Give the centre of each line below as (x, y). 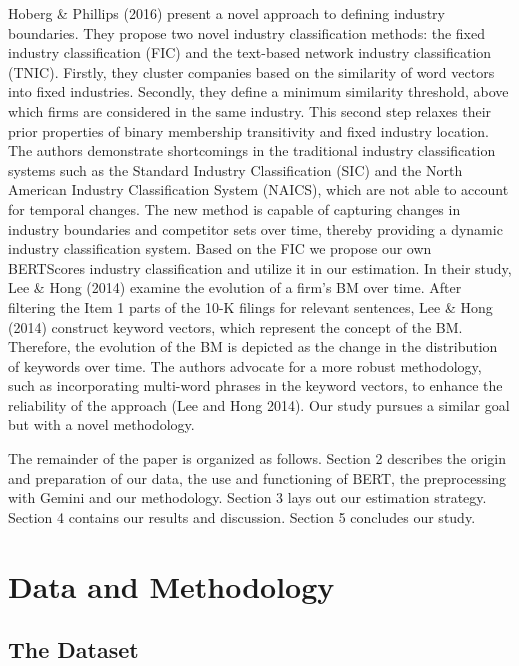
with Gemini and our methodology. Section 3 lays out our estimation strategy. (247, 497)
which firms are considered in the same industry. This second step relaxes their (250, 110)
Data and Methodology (171, 585)
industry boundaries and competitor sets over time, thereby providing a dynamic (255, 228)
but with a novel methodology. (101, 424)
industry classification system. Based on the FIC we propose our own (220, 248)
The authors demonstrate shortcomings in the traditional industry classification (252, 150)
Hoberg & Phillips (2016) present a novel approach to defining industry (226, 13)
